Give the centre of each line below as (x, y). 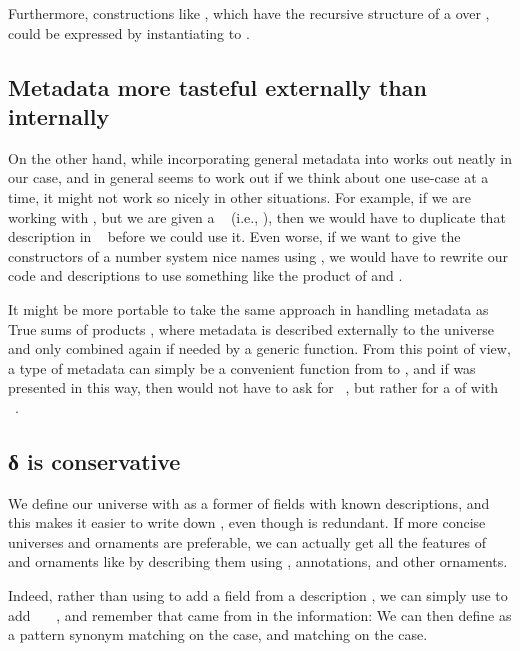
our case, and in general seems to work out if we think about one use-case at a (248, 177)
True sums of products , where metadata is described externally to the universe (251, 328)
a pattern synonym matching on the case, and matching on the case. (218, 634)
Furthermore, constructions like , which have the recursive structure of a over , (249, 13)
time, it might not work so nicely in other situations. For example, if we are (239, 196)
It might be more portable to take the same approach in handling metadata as (248, 308)
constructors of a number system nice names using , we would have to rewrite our (258, 255)
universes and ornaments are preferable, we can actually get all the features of (247, 541)
